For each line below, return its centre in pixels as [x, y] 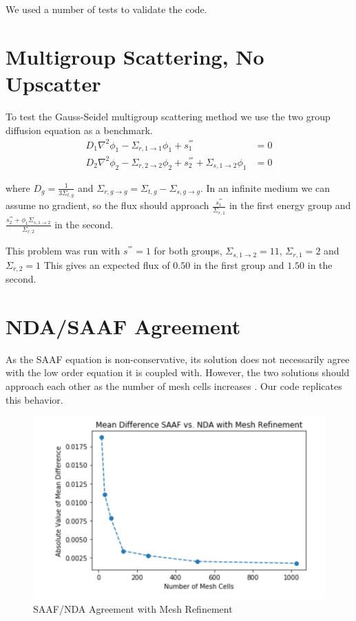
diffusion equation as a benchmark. [79, 130]
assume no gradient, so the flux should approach [107, 205]
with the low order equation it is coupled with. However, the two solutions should [178, 372]
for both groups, [188, 251]
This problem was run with [63, 251]
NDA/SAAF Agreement [123, 326]
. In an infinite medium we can [265, 187]
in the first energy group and [290, 205]
